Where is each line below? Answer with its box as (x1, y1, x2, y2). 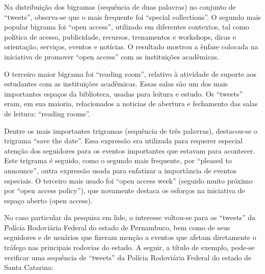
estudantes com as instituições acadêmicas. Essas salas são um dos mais (4, 78, 228, 89)
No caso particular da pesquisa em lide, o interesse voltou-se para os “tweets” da (4, 212, 256, 223)
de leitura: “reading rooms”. (4, 108, 90, 118)
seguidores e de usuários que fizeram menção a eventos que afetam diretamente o (4, 232, 256, 242)
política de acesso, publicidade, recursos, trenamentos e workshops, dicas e (4, 31, 236, 42)
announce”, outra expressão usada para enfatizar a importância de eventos (4, 165, 236, 175)
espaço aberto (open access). (4, 195, 93, 205)
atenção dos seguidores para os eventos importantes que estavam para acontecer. (4, 145, 255, 156)
